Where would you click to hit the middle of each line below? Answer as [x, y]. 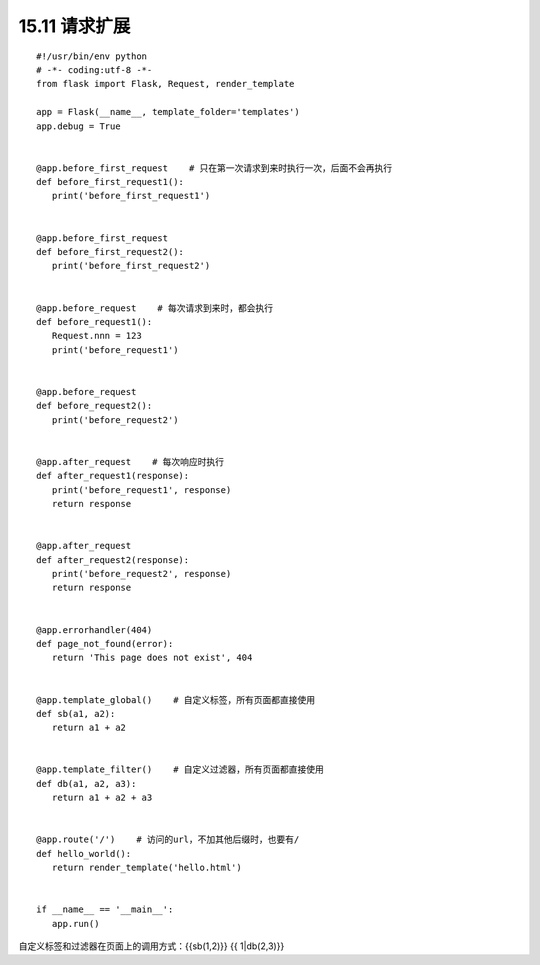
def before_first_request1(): [110, 182]
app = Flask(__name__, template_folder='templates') [168, 112]
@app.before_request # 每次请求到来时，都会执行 [155, 308]
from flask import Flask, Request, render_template [165, 84]
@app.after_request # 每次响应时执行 [130, 461]
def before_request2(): [94, 406]
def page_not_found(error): [105, 643]
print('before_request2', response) [141, 573]
